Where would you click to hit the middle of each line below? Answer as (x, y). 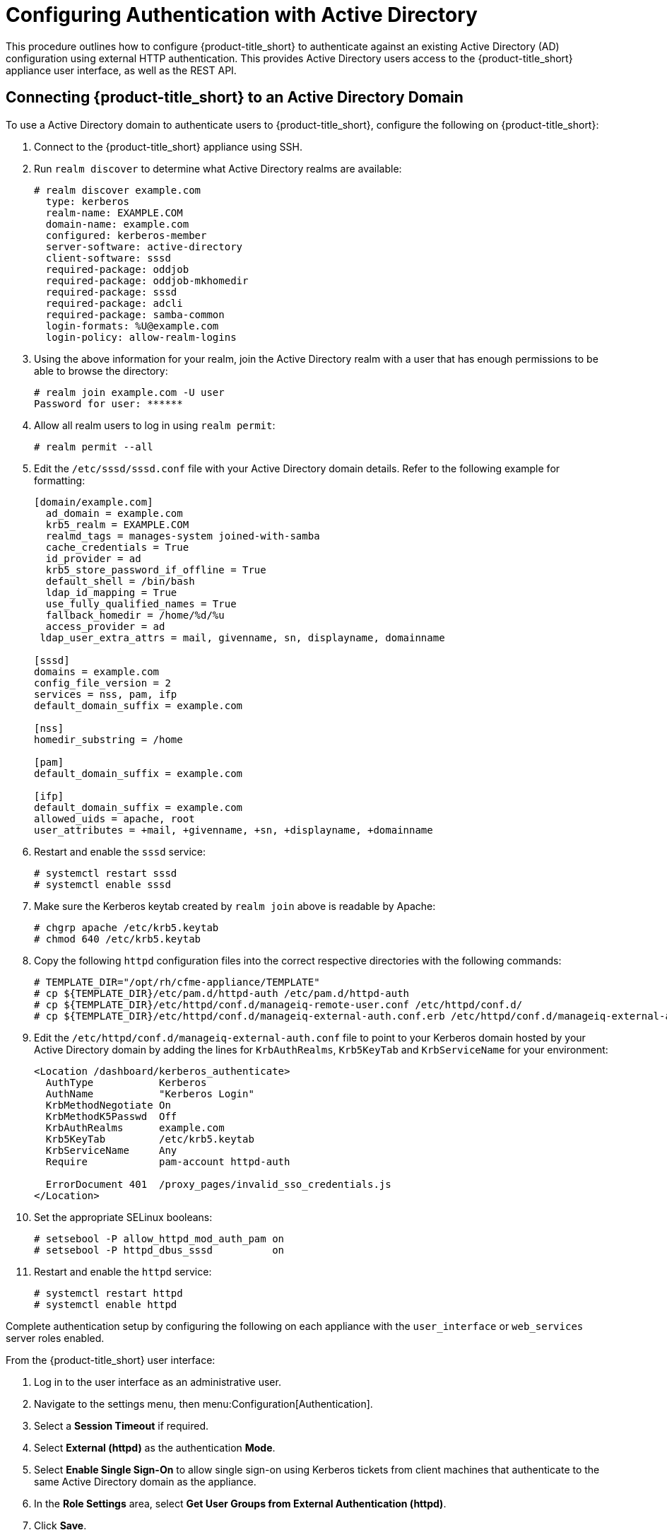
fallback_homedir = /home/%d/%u (135, 615)
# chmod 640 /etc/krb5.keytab (118, 939)
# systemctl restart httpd (108, 1293)
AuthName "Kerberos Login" (150, 1093)
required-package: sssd (111, 292)
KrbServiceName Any (111, 1150)
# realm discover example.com (118, 190)
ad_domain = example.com (114, 513)
